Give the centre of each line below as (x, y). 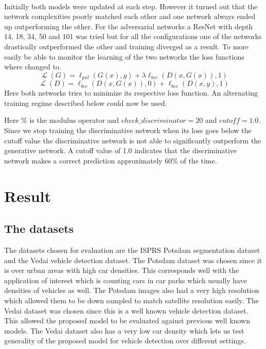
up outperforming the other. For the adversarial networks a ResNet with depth (129, 26)
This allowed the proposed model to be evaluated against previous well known (127, 320)
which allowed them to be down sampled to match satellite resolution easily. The (131, 300)
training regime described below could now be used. (86, 103)
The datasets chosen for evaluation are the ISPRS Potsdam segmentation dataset (132, 250)
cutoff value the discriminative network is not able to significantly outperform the (133, 140)
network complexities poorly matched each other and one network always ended (130, 16)
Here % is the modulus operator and (62, 120)
